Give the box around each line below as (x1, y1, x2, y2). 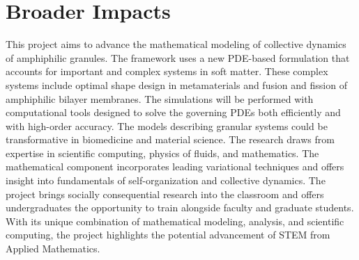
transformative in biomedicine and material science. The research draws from (6, 132, 335, 147)
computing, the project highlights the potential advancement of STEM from (6, 227, 330, 242)
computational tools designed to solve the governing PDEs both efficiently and (6, 105, 341, 120)
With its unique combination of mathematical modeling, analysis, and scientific (6, 213, 344, 228)
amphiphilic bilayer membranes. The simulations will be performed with (6, 91, 314, 106)
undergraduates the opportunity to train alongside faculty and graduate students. (6, 200, 354, 215)
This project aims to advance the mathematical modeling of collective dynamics (6, 37, 346, 51)
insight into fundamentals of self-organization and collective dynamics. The (6, 173, 326, 188)
